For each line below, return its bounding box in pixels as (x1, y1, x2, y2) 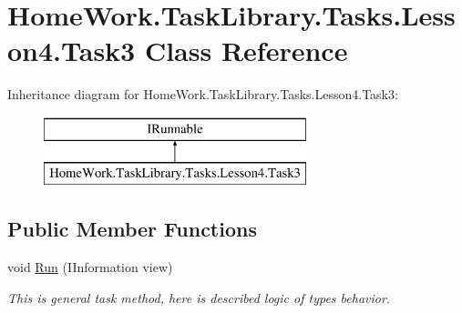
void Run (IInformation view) (7, 257, 173, 277)
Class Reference (144, 32, 348, 69)
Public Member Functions (7, 215, 257, 243)
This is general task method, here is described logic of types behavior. (7, 288, 391, 307)
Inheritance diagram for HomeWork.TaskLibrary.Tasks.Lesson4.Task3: (7, 85, 398, 104)
